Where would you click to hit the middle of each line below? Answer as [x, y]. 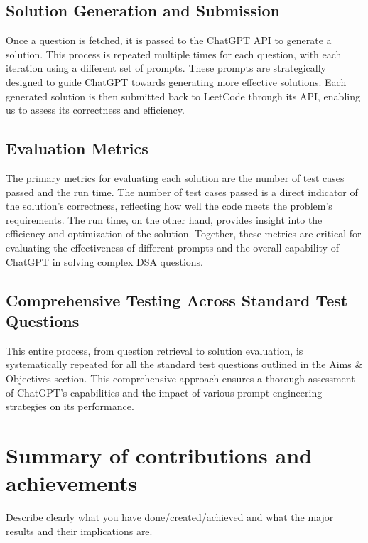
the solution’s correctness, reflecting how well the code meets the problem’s [169, 206]
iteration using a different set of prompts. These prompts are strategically [166, 68]
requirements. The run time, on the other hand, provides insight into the [164, 219]
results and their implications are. [79, 531]
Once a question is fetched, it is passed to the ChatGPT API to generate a [169, 40]
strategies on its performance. [70, 406]
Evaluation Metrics [77, 148]
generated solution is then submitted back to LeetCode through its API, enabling [183, 96]
